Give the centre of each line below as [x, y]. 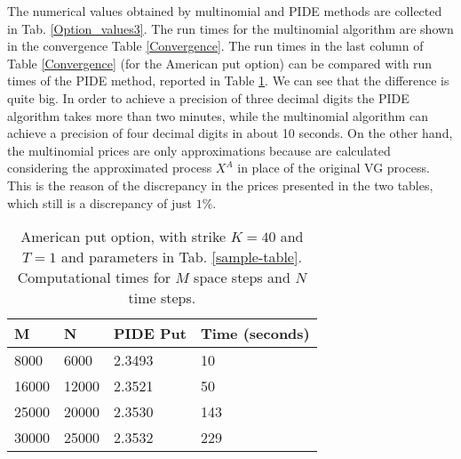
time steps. [162, 298]
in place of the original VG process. [334, 168]
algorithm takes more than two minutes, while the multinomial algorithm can [218, 115]
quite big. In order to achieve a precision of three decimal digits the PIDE [208, 97]
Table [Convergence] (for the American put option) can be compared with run [220, 63]
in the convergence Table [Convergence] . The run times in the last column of [215, 46]
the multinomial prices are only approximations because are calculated [199, 150]
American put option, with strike [123, 237]
